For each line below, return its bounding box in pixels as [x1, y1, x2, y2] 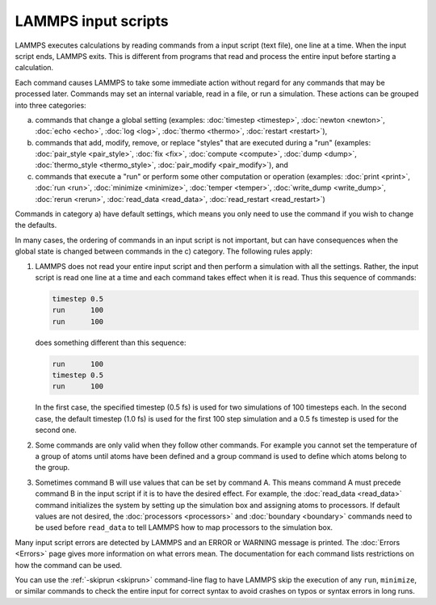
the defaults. [15, 221, 57, 230]
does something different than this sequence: [35, 338, 187, 347]
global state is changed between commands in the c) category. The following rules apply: [15, 246, 312, 256]
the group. [35, 463, 70, 473]
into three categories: [15, 100, 86, 110]
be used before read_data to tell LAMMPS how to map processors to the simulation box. [35, 523, 333, 532]
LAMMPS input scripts [15, 12, 169, 30]
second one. [35, 425, 77, 435]
